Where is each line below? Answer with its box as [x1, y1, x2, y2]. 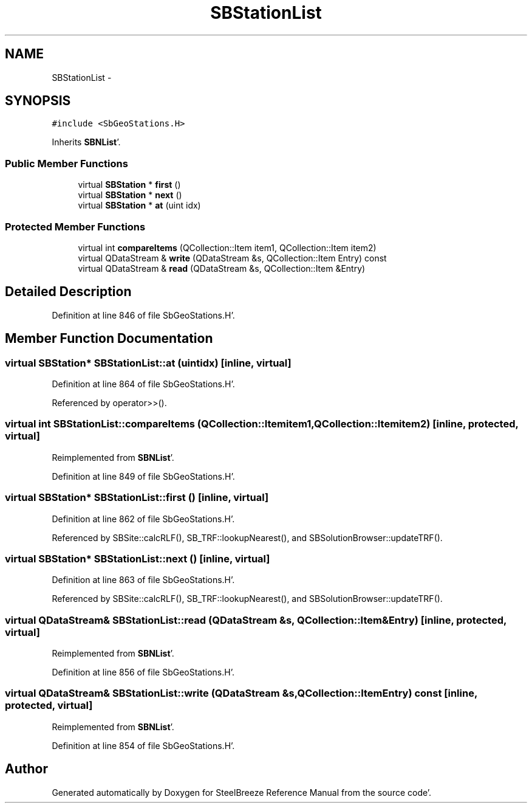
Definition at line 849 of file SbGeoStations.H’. [52, 471, 235, 482]
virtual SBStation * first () [78, 179, 181, 190]
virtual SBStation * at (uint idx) [78, 200, 201, 211]
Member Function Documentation [5, 331, 213, 347]
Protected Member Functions [5, 220, 146, 233]
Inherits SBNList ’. [52, 137, 121, 148]
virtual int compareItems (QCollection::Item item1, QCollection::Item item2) [78, 242, 377, 253]
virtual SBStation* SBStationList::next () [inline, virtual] [5, 552, 270, 565]
